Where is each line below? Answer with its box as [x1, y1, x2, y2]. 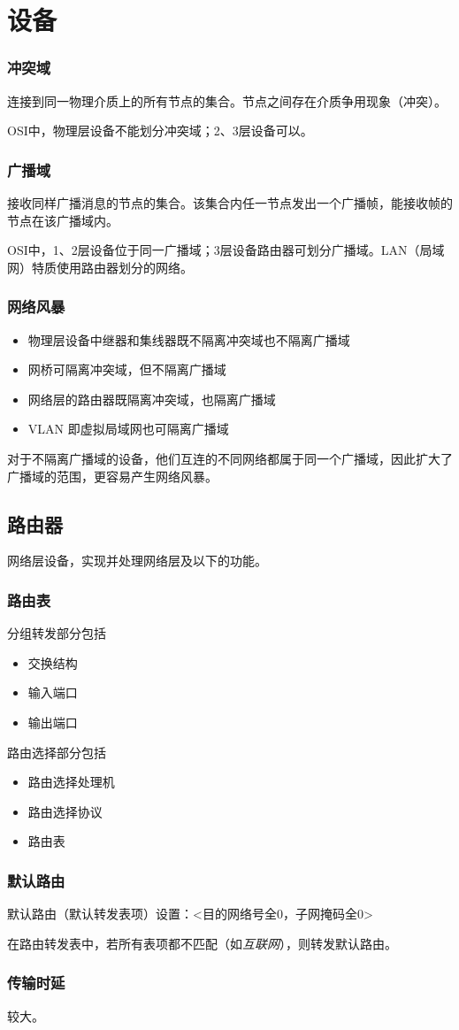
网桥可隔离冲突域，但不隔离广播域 [27, 360, 226, 379]
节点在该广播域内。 [7, 211, 119, 229]
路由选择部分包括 [7, 742, 106, 761]
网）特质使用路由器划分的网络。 [7, 257, 193, 276]
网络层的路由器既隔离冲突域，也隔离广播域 [27, 389, 276, 408]
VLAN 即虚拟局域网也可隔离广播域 [27, 419, 229, 438]
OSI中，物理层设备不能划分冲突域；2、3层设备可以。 [7, 121, 313, 140]
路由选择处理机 [27, 772, 115, 791]
